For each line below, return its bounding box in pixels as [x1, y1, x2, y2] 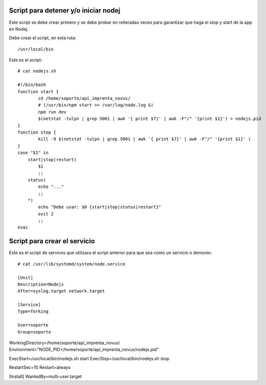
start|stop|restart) [27, 157, 77, 162]
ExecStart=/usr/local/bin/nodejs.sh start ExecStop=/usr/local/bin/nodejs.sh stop [9, 355, 170, 361]
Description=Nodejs [18, 282, 64, 287]
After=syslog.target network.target [18, 288, 105, 294]
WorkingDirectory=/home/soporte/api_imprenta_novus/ [9, 340, 120, 346]
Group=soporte [18, 329, 51, 335]
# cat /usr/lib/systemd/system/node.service [18, 261, 126, 267]
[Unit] [18, 275, 34, 280]
